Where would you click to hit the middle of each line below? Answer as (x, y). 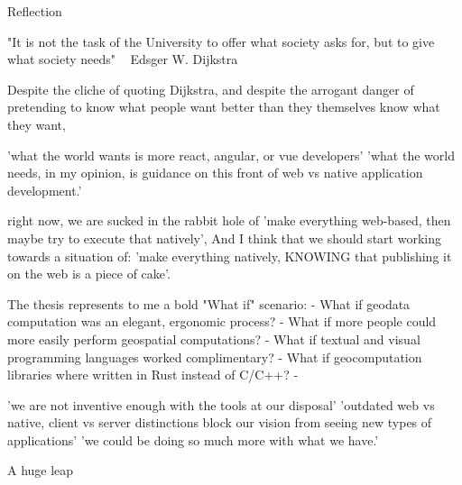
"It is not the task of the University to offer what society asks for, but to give (221, 41)
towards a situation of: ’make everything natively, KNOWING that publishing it (230, 256)
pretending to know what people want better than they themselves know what (224, 107)
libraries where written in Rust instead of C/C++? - (153, 375)
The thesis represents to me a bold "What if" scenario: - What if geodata (209, 303)
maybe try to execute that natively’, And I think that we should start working (224, 238)
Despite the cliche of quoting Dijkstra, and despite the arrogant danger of (211, 89)
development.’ (45, 190)
